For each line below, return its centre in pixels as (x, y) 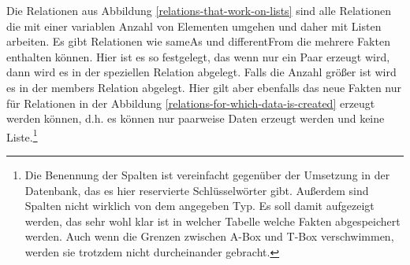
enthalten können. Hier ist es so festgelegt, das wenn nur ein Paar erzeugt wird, (198, 56)
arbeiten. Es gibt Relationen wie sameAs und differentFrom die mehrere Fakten (198, 41)
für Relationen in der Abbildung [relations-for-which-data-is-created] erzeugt (191, 103)
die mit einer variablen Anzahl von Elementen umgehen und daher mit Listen (194, 26)
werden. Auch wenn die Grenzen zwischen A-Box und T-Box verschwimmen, (209, 236)
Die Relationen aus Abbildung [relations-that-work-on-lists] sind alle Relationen (199, 10)
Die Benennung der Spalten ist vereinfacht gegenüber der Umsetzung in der (207, 175)
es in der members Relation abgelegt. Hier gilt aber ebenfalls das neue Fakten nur (204, 87)
